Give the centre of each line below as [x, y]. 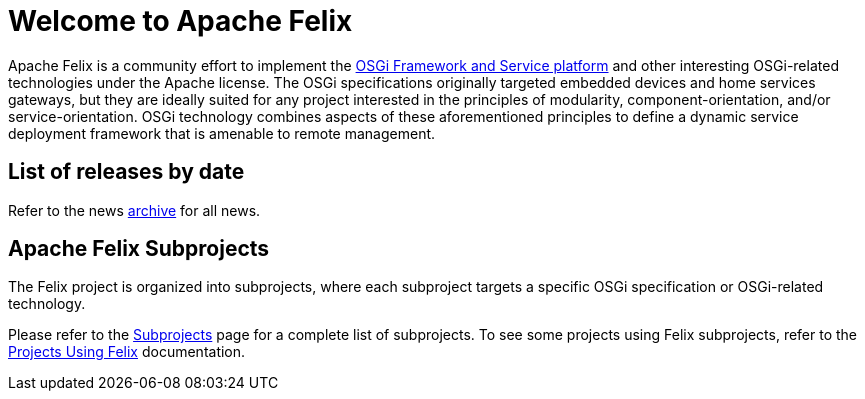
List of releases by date [126, 172]
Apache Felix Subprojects [139, 249]
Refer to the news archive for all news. [134, 210]
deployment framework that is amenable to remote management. [222, 133]
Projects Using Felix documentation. [127, 352]
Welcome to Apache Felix [180, 21]
